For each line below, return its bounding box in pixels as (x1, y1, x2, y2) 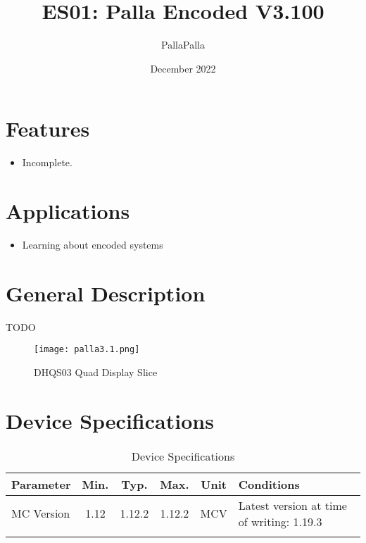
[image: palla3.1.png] (34, 344, 140, 355)
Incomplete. (22, 155, 72, 170)
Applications (6, 196, 130, 225)
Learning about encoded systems (22, 237, 163, 251)
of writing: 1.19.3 (238, 513, 322, 530)
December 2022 (150, 61, 216, 75)
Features (6, 114, 90, 143)
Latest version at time (238, 497, 347, 513)
